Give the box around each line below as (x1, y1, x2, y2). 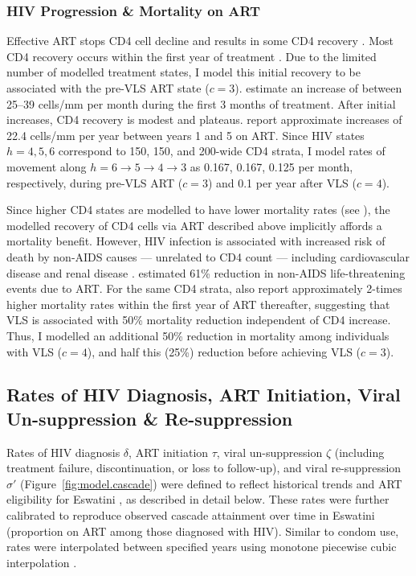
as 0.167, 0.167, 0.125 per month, (190, 158, 353, 175)
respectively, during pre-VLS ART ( (6, 174, 183, 191)
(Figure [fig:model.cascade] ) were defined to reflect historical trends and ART (20, 475, 402, 492)
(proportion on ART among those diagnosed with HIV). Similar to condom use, (6, 522, 399, 539)
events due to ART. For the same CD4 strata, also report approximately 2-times (6, 280, 402, 297)
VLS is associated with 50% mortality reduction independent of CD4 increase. (6, 311, 391, 328)
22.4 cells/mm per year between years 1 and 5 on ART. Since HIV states (6, 126, 365, 143)
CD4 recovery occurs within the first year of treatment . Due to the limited (6, 47, 377, 64)
